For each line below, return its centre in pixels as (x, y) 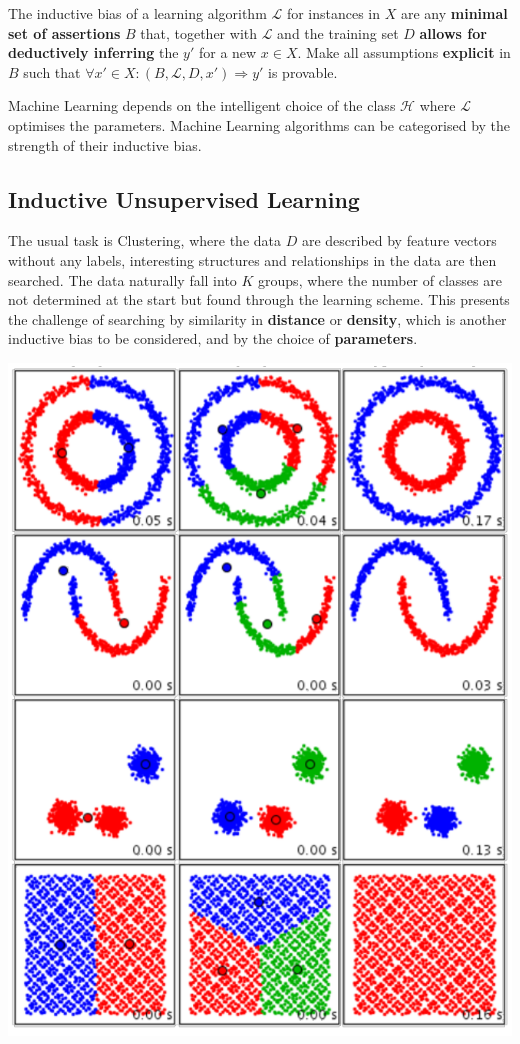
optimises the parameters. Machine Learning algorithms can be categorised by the (259, 124)
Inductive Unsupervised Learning (184, 198)
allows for (453, 32)
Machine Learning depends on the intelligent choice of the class (202, 105)
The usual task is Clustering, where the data (144, 240)
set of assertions (64, 32)
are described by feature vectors (399, 240)
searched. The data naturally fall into (122, 279)
